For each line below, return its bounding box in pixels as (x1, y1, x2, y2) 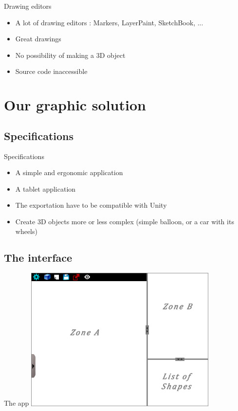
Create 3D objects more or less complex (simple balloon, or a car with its (15, 216, 234, 226)
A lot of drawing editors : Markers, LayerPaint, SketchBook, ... (15, 17, 203, 27)
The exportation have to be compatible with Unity (15, 200, 167, 210)
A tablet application (15, 183, 76, 194)
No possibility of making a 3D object (15, 50, 126, 60)
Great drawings (15, 34, 61, 44)
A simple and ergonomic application (15, 167, 123, 178)
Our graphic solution (4, 95, 146, 115)
